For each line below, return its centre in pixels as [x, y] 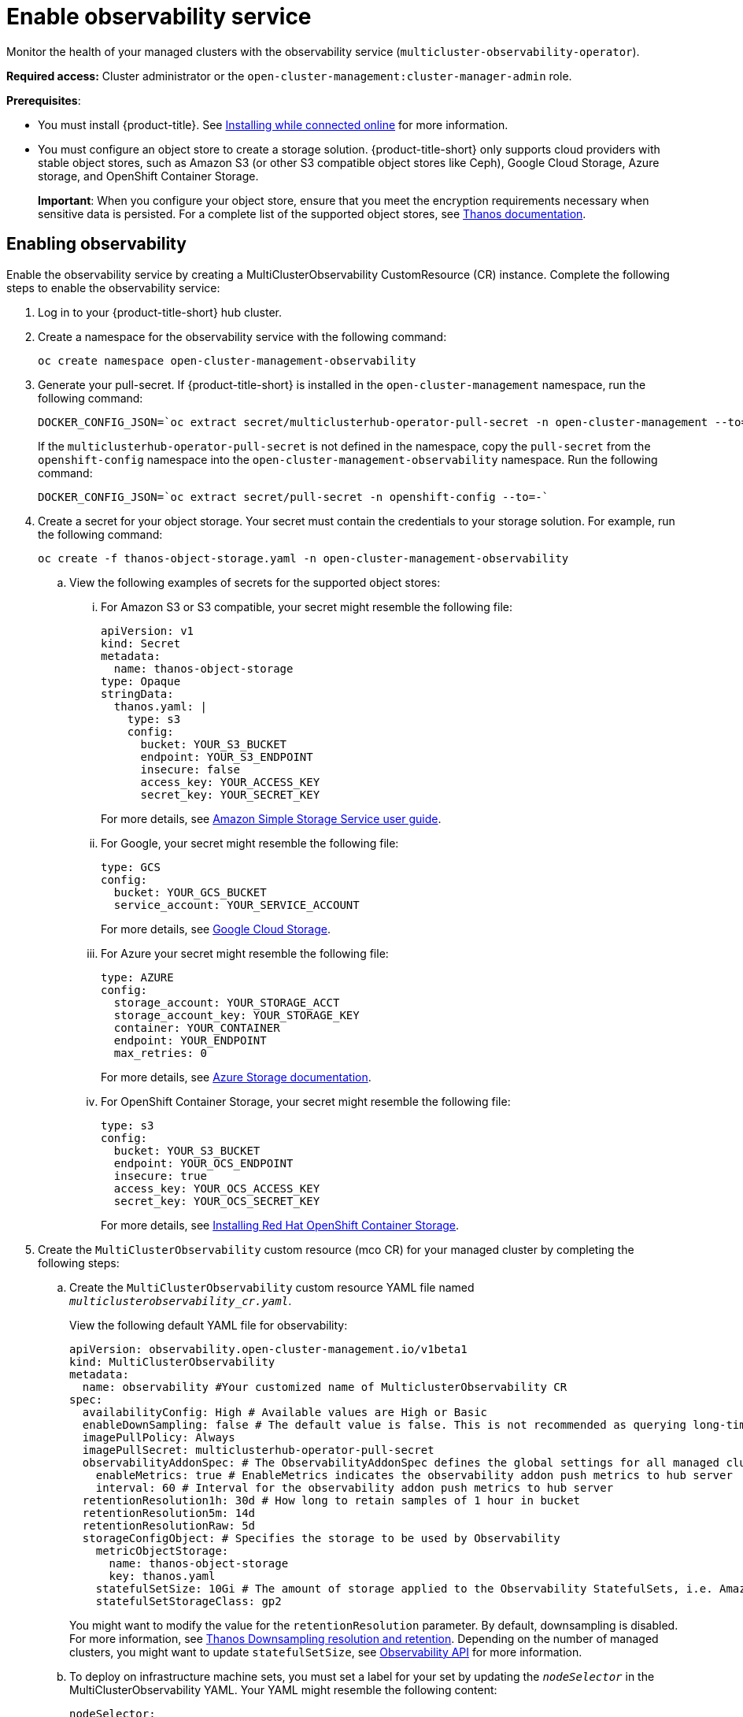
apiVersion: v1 [148, 630]
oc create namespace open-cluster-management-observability [227, 360]
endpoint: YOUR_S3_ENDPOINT [227, 757]
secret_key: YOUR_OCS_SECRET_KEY [217, 1201]
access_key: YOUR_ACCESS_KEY [230, 782]
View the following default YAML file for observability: [209, 1325]
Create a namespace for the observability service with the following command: [242, 336]
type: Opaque [141, 681]
